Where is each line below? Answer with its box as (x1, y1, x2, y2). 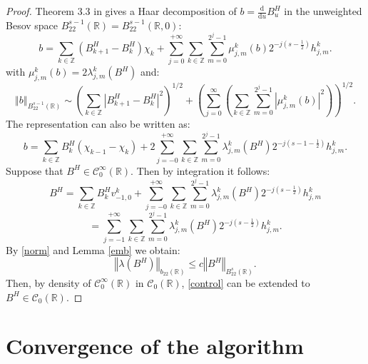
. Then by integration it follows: (131, 163, 270, 178)
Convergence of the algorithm (6, 331, 304, 360)
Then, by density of (6, 275, 91, 290)
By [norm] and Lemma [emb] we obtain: (6, 242, 180, 257)
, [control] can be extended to (181, 275, 310, 290)
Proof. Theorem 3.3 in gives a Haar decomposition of (6, 4, 237, 18)
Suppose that (6, 163, 63, 178)
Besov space (6, 17, 58, 32)
